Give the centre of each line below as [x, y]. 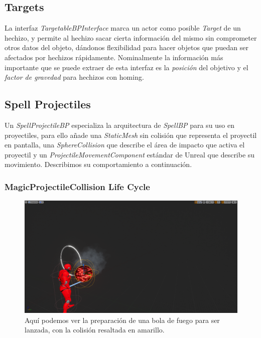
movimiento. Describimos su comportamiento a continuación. [98, 164]
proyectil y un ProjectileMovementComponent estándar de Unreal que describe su [130, 154]
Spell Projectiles [48, 104]
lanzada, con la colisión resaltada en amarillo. [95, 330]
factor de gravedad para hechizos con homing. [74, 77]
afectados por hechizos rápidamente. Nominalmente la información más [114, 57]
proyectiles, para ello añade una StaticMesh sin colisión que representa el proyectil [131, 135]
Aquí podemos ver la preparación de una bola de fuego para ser [122, 320]
